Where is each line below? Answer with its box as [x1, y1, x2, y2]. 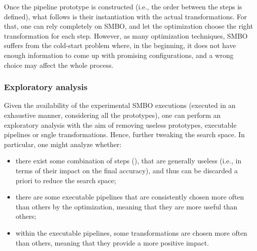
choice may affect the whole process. [4, 59, 114, 70]
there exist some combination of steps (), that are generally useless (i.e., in [15, 155, 242, 166]
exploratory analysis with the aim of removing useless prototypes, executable [4, 119, 237, 130]
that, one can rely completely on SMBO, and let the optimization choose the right [4, 21, 253, 31]
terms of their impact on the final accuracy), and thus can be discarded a [15, 165, 238, 175]
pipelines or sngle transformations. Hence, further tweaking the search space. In [4, 129, 245, 140]
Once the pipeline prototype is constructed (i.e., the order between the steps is [4, 1, 242, 11]
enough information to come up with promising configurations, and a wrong [4, 50, 234, 60]
